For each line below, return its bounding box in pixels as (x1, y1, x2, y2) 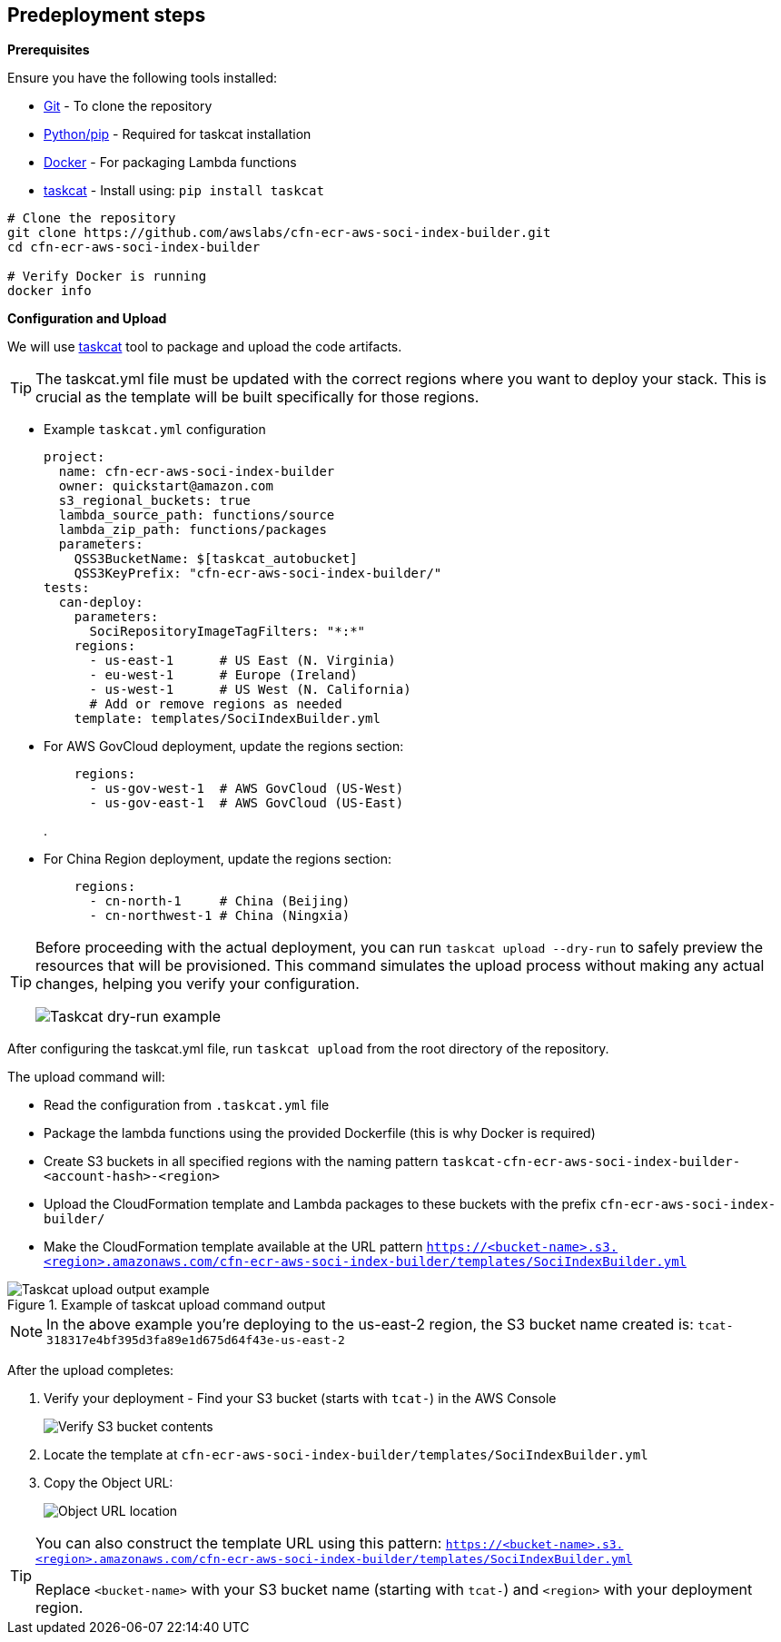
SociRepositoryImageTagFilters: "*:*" (89, 624, 366, 639)
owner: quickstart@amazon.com (58, 479, 273, 494)
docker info (7, 283, 92, 299)
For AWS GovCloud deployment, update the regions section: (44, 738, 404, 755)
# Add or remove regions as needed (89, 697, 342, 712)
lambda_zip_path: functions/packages (58, 522, 327, 538)
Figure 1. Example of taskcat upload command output (7, 1297, 326, 1313)
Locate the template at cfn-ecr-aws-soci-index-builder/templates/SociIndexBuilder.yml (44, 1447, 648, 1463)
